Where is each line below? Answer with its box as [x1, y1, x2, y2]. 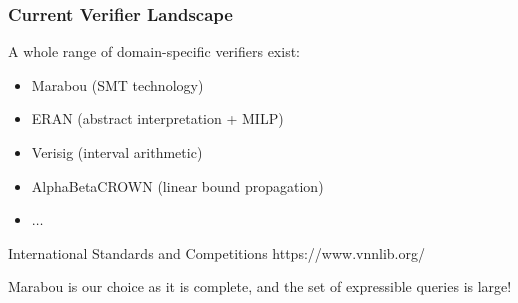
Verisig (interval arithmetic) [31, 142, 203, 162]
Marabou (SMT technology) [31, 74, 204, 95]
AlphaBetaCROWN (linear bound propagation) [31, 175, 324, 196]
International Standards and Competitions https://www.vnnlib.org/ [8, 242, 425, 263]
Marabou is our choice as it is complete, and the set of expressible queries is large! [8, 276, 512, 297]
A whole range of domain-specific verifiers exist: [8, 41, 300, 62]
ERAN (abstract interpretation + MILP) [31, 108, 284, 129]
